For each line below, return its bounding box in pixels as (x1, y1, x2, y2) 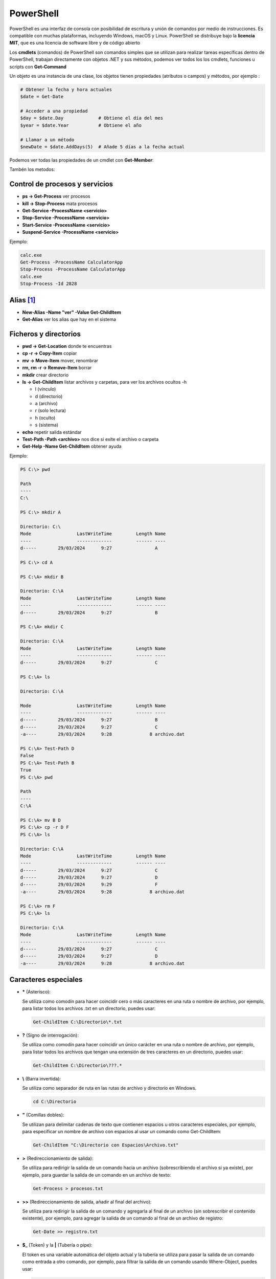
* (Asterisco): (22, 989, 51, 995)
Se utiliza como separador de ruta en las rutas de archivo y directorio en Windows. (22, 1085, 197, 1091)
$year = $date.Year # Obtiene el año (20, 122, 142, 128)
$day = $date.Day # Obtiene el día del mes (20, 115, 164, 121)
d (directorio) (35, 393, 63, 399)
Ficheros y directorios (9, 329, 81, 338)
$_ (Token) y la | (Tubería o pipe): (22, 1242, 93, 1248)
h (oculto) (35, 414, 56, 421)
